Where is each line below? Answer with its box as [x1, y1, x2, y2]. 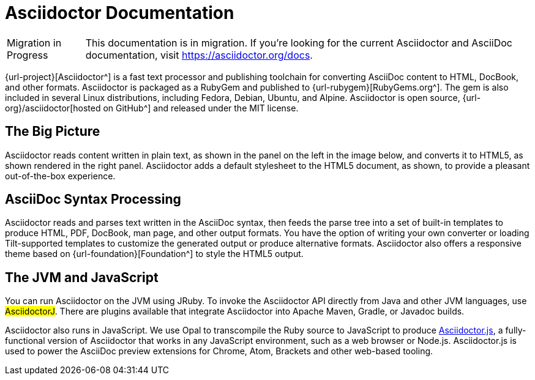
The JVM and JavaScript [5, 269, 159, 285]
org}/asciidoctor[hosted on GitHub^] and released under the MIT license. [5, 102, 299, 113]
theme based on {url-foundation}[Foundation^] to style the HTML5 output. [5, 248, 304, 259]
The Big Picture [5, 124, 100, 140]
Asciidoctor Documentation [5, 2, 234, 23]
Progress [7, 48, 48, 61]
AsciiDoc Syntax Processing [5, 192, 181, 207]
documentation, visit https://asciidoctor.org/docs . [85, 48, 313, 61]
